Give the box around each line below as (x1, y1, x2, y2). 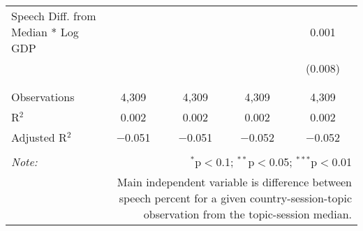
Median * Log (11, 24, 79, 40)
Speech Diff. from (11, 8, 96, 24)
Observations (11, 89, 75, 105)
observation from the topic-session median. (143, 206, 352, 222)
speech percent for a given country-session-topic (119, 190, 352, 206)
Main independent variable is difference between (117, 174, 352, 190)
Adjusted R (11, 129, 67, 145)
